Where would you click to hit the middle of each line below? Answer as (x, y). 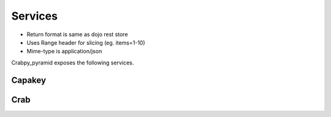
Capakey (29, 80)
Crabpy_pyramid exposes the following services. (73, 62)
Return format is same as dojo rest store (77, 34)
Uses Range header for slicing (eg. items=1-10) (86, 42)
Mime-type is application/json (64, 51)
